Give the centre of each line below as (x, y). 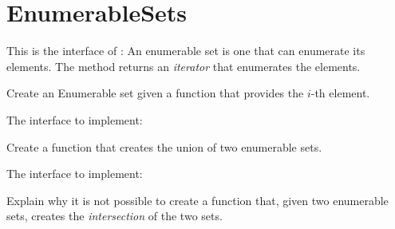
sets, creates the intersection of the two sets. (115, 216)
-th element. (340, 93)
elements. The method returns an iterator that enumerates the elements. (184, 66)
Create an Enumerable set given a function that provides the (155, 93)
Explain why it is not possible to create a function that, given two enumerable (197, 200)
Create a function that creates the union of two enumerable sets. (164, 146)
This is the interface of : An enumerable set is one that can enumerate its (186, 51)
